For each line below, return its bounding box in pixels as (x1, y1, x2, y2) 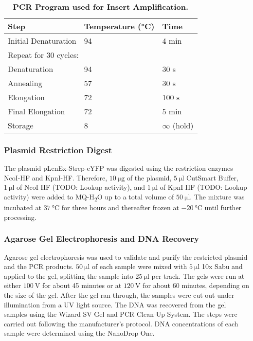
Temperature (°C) (84, 20, 155, 32)
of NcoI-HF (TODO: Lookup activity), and (17, 182, 145, 192)
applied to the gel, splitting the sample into (4, 270, 133, 281)
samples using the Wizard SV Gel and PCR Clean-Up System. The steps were (4, 309, 237, 319)
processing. (4, 212, 36, 222)
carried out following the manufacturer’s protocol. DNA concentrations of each (4, 318, 238, 328)
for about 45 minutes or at (42, 280, 122, 290)
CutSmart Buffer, (186, 172, 238, 182)
